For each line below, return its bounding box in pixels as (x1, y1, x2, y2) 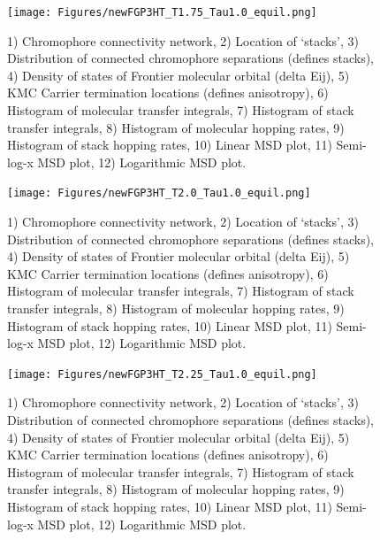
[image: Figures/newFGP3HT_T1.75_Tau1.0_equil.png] (7, 6, 317, 19)
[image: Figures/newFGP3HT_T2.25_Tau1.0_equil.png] (7, 367, 317, 381)
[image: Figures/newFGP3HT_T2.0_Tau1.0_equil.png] (7, 187, 311, 200)
